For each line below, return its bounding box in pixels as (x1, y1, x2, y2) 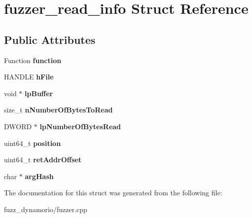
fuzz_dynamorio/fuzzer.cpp (4, 204, 87, 214)
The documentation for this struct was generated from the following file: (4, 187, 222, 198)
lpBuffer (25, 88, 53, 98)
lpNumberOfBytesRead (39, 121, 121, 131)
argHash (25, 171, 54, 181)
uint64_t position (4, 138, 61, 148)
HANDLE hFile (4, 72, 54, 82)
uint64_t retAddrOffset (4, 154, 82, 165)
